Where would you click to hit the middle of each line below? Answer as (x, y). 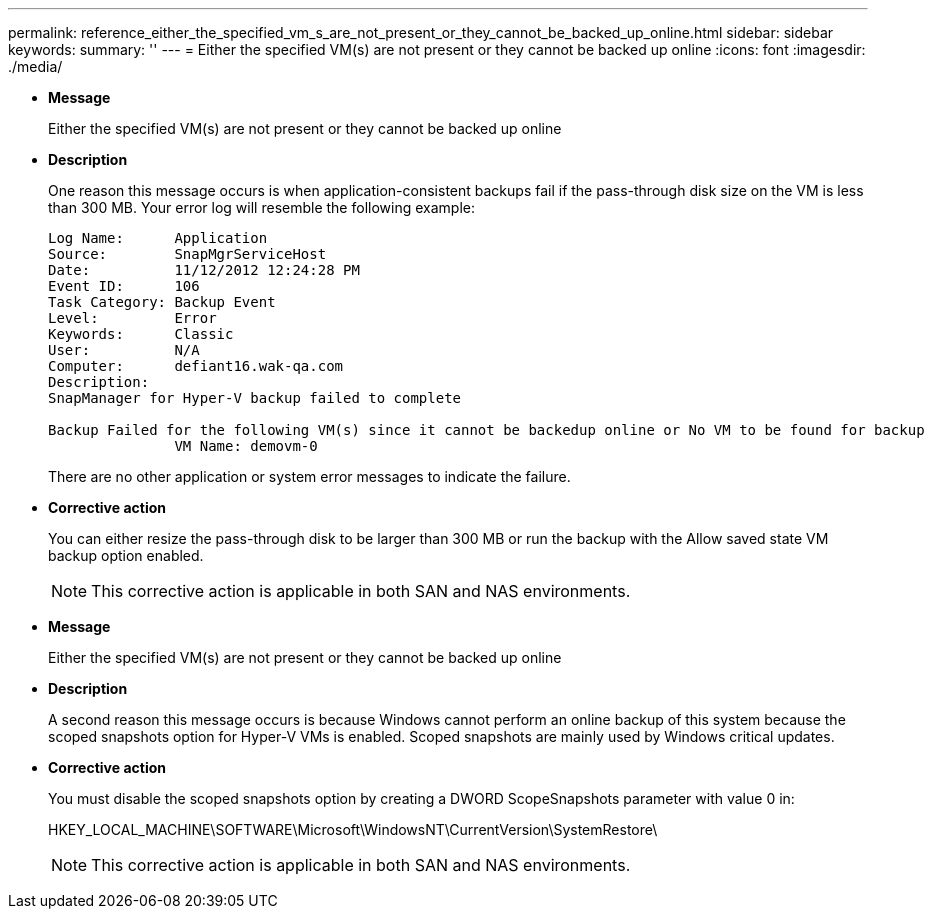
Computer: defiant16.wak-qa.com (196, 366)
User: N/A (124, 350)
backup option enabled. (126, 555)
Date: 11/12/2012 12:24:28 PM (204, 270)
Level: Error (132, 318)
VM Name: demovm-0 (246, 446)
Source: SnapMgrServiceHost (187, 254)
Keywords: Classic (141, 334)
